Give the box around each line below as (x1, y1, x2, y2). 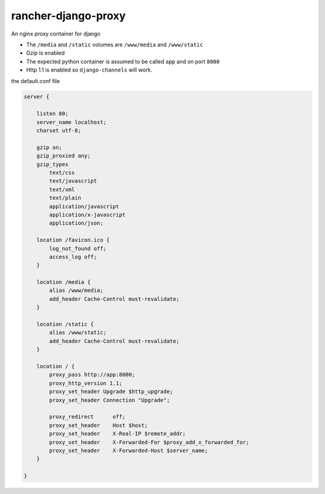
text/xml (49, 186, 75, 193)
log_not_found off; (49, 245, 107, 252)
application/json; (49, 220, 104, 227)
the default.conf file (11, 77, 60, 84)
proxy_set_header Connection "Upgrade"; (49, 397, 170, 403)
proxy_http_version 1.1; (49, 380, 123, 386)
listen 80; (36, 110, 69, 117)
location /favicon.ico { (36, 236, 110, 244)
